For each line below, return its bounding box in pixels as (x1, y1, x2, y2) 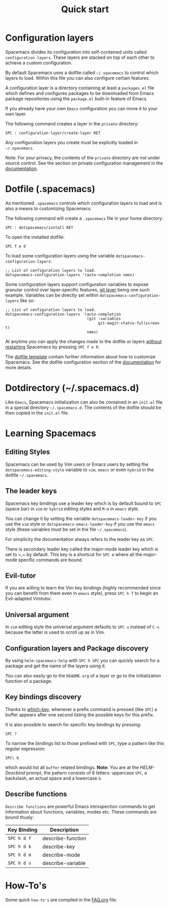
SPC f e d (5, 244, 26, 249)
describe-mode (42, 851, 80, 858)
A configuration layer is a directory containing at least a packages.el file (5, 85, 154, 91)
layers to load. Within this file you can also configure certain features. (5, 75, 150, 81)
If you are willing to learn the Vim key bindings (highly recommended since (5, 585, 161, 591)
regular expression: (5, 745, 46, 752)
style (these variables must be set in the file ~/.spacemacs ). (5, 526, 128, 532)
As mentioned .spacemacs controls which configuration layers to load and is (5, 200, 162, 206)
